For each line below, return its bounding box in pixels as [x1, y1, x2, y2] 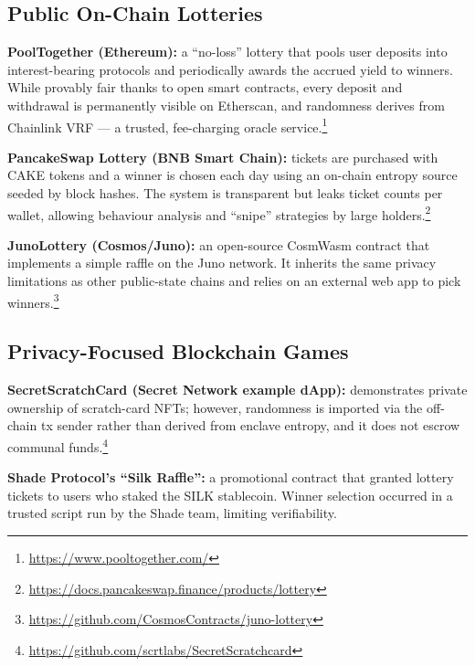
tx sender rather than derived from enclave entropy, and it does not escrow [40, 416, 460, 435]
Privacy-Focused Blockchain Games [7, 337, 349, 365]
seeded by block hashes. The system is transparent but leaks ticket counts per [7, 184, 443, 203]
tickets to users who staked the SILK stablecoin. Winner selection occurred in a [7, 485, 453, 504]
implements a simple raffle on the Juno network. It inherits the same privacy [7, 253, 437, 272]
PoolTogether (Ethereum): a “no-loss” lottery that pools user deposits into [7, 42, 448, 61]
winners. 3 [7, 290, 59, 312]
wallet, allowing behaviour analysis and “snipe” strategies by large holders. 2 [7, 202, 431, 224]
